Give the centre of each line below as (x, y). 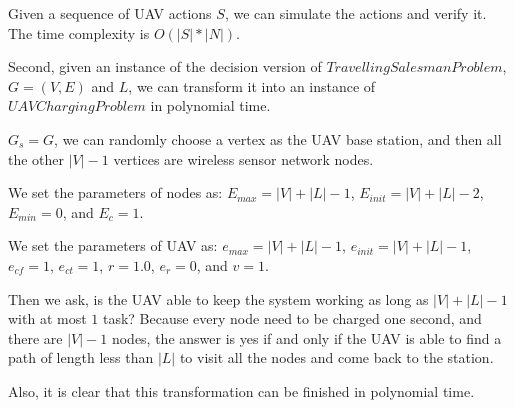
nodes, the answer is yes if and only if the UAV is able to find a (306, 337)
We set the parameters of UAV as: (113, 245)
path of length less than (81, 357)
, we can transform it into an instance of (252, 85)
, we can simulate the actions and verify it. (355, 13)
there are (35, 337)
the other (36, 158)
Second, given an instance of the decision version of (165, 66)
